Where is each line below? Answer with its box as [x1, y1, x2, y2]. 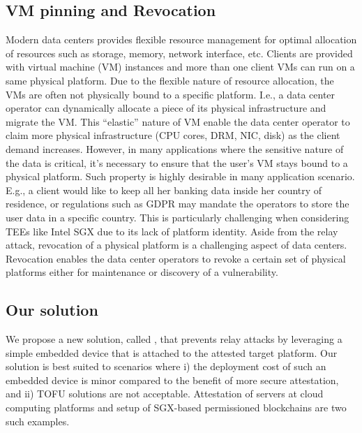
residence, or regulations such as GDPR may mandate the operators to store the [6, 196, 349, 211]
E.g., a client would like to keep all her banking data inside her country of [6, 182, 322, 197]
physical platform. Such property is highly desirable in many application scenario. [6, 169, 355, 184]
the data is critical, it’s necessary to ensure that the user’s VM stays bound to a [6, 155, 348, 170]
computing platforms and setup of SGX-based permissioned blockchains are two [6, 400, 347, 415]
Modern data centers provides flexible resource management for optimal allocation [6, 32, 357, 47]
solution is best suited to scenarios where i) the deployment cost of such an [6, 359, 326, 374]
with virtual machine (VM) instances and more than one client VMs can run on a [6, 59, 355, 74]
